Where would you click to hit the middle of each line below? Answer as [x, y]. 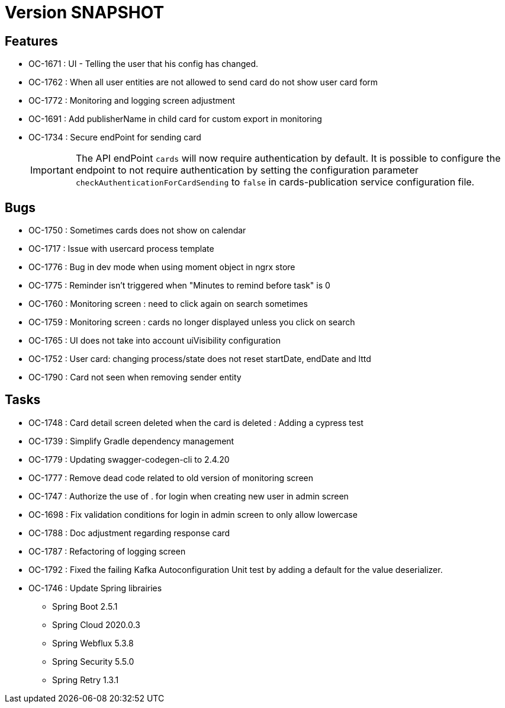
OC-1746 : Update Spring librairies [95, 588]
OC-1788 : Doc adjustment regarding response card [129, 533]
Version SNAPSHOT [85, 12]
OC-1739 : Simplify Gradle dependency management [131, 441]
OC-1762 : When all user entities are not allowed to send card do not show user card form [203, 82]
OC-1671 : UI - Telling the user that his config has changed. [144, 64]
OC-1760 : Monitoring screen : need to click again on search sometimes [168, 304]
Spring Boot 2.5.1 [85, 606]
